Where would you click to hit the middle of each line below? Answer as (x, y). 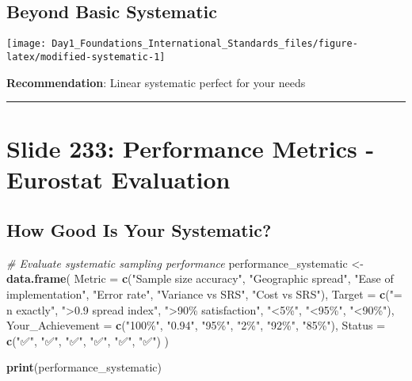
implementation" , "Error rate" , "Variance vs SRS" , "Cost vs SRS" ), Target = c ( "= (204, 294)
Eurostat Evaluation (118, 179)
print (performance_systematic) (84, 367)
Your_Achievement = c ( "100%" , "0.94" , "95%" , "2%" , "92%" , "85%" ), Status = (196, 325)
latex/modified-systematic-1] (86, 57)
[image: (27, 44)
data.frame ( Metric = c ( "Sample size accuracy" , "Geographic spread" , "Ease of (200, 278)
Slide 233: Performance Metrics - (191, 149)
